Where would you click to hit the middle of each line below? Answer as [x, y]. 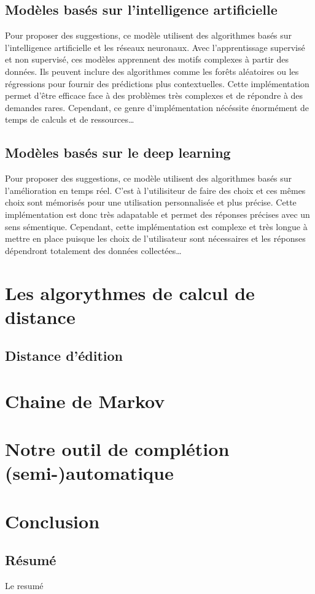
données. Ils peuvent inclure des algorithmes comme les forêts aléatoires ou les [152, 71]
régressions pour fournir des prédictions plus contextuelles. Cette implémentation [157, 83]
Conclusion [52, 521]
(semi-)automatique [89, 473]
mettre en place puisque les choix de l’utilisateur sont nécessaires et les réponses [155, 238]
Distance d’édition [64, 356]
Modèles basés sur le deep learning [118, 152]
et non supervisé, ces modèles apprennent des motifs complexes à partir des [147, 59]
